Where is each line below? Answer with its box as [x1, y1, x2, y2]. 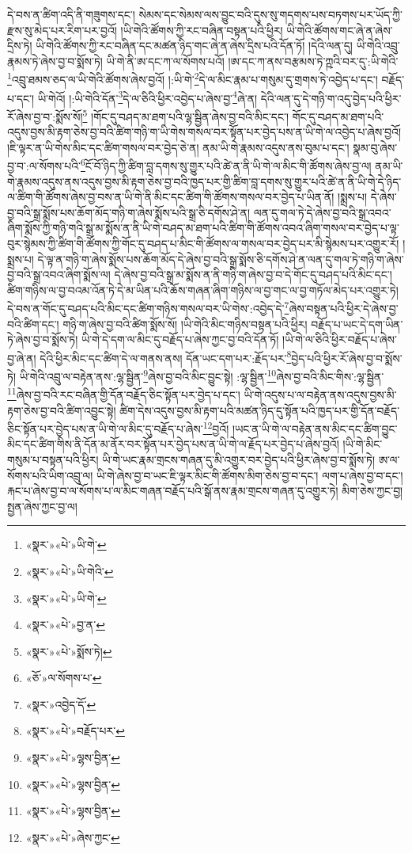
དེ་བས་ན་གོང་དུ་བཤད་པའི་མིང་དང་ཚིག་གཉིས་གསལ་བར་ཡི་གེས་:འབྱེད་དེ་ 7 [7, 298, 289, 316]
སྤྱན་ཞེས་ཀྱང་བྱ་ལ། [7, 498, 77, 514]
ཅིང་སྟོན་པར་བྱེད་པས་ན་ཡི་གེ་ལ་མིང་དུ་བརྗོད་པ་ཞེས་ [7, 420, 203, 437]
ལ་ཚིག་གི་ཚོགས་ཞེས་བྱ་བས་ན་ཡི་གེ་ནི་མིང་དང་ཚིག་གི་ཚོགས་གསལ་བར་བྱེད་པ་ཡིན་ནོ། [7, 189, 335, 205]
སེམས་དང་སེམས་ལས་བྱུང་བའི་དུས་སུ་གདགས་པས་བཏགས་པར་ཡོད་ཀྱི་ [138, 6, 403, 22]
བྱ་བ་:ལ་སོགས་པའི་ [7, 157, 81, 173]
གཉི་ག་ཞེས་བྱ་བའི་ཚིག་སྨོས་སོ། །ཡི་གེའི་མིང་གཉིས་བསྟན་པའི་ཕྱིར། [62, 315, 308, 332]
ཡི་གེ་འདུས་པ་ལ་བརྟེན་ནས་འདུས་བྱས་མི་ [244, 386, 397, 402]
